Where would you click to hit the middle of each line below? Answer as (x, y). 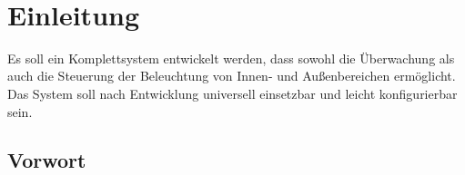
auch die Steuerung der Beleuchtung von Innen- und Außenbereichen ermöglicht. (232, 76)
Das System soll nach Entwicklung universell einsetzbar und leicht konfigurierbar (232, 93)
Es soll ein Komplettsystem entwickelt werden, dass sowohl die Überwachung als (231, 58)
